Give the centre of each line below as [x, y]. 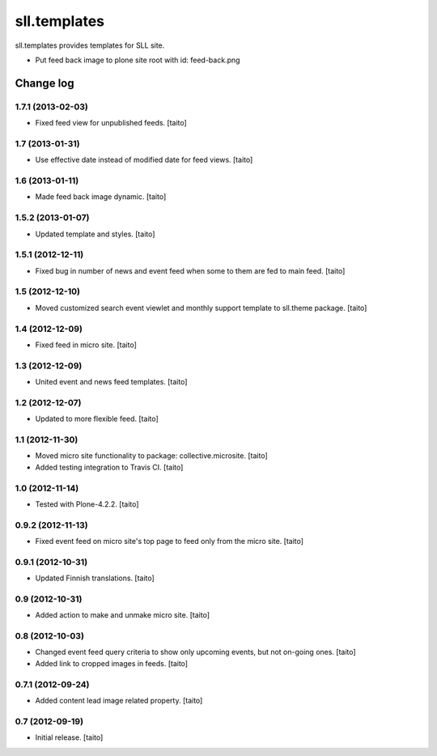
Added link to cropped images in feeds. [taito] [112, 663]
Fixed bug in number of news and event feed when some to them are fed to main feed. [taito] [190, 270]
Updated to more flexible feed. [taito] [97, 419]
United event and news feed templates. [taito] [111, 382]
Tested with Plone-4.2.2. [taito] [87, 504]
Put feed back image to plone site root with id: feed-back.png [138, 60]
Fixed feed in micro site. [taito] [86, 345]
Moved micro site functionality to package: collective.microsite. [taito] [151, 456]
